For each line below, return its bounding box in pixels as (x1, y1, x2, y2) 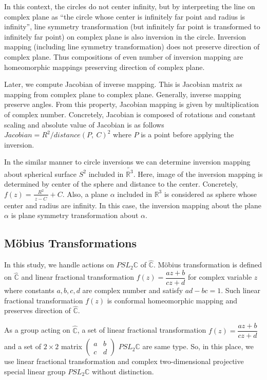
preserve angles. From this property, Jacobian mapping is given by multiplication (4, 99, 259, 110)
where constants (4, 285, 54, 296)
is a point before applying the (141, 129, 234, 140)
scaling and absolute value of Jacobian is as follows (4, 119, 164, 130)
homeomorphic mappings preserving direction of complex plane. (4, 61, 205, 72)
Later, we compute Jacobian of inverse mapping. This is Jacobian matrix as (4, 79, 242, 89)
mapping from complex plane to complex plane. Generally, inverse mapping (4, 88, 241, 99)
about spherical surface (4, 168, 77, 179)
